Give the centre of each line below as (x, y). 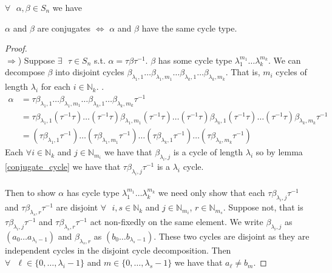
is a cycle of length (208, 152)
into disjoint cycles (90, 72)
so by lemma (279, 152)
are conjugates (64, 28)
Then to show (30, 193)
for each (56, 86)
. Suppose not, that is (263, 207)
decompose (25, 72)
